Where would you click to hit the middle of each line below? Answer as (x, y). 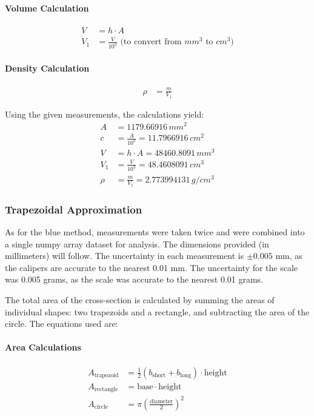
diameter (161, 402)
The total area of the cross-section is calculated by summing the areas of (140, 300)
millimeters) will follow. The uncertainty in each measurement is (125, 256)
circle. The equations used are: (62, 324)
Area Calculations (43, 347)
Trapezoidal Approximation (74, 209)
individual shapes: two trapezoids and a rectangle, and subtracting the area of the (157, 311)
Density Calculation (47, 68)
